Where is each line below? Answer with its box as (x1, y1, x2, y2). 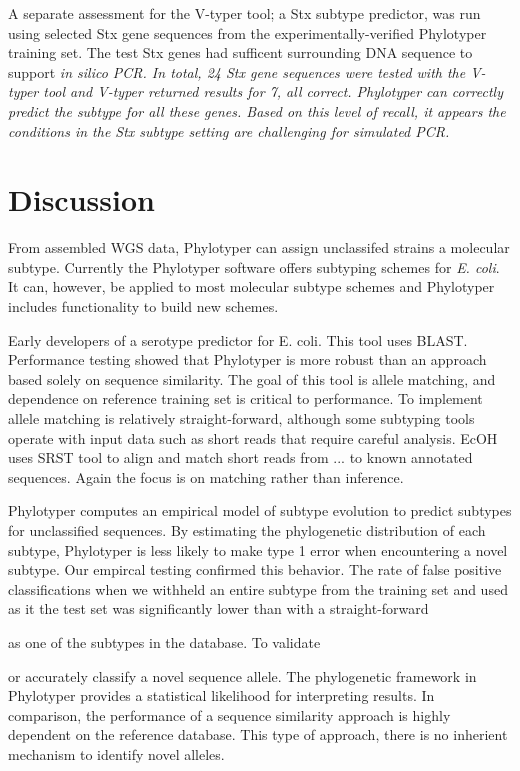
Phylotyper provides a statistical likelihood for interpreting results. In (8, 685, 435, 706)
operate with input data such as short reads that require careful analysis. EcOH (8, 427, 498, 448)
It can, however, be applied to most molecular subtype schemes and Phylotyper (8, 276, 495, 297)
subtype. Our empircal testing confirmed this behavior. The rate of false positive (8, 559, 502, 580)
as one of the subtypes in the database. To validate (8, 631, 321, 652)
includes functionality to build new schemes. (8, 296, 279, 317)
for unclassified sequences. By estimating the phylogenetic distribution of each (8, 520, 486, 540)
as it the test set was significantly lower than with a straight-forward (8, 598, 429, 619)
